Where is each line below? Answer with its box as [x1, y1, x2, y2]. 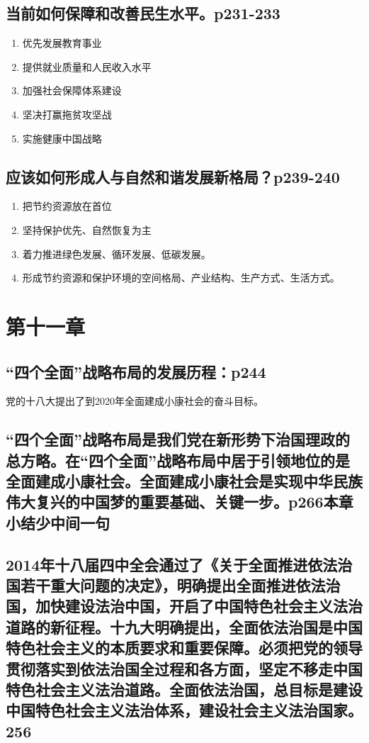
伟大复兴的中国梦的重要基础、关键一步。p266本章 [6, 491, 353, 513]
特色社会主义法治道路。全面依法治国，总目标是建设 [6, 678, 363, 700]
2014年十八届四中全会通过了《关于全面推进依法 [6, 553, 338, 575]
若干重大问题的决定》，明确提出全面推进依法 [20, 574, 326, 596]
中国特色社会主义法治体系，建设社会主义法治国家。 [6, 699, 363, 721]
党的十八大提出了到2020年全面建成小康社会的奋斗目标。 [6, 393, 263, 408]
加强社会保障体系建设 [22, 83, 122, 98]
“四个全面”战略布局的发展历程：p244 [6, 360, 266, 382]
